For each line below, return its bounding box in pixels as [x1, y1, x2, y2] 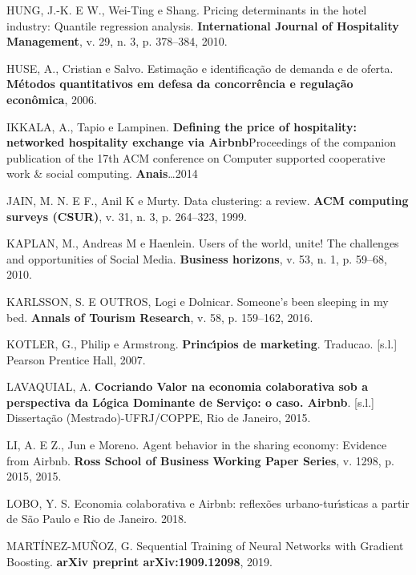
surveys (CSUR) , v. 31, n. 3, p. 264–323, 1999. [6, 207, 247, 224]
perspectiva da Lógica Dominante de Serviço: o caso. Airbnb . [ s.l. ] [6, 393, 374, 410]
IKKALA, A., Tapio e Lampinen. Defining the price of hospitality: [6, 118, 357, 135]
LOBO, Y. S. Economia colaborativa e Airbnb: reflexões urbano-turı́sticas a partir [6, 494, 410, 511]
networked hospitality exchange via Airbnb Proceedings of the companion [6, 134, 396, 151]
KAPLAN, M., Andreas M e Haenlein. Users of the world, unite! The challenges [6, 235, 399, 251]
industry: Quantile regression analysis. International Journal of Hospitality [6, 17, 399, 34]
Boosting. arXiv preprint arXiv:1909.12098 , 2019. [6, 553, 273, 569]
